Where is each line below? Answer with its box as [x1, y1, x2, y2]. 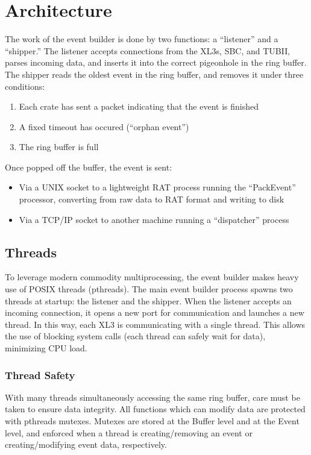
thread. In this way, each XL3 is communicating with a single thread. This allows [5, 318, 306, 330]
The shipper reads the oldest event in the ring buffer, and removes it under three [5, 67, 304, 80]
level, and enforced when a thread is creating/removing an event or [5, 426, 253, 439]
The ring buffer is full [19, 140, 99, 153]
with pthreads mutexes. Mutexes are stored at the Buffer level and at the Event [5, 415, 300, 427]
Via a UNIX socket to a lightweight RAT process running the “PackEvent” [19, 181, 296, 193]
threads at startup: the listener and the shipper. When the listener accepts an [5, 294, 292, 307]
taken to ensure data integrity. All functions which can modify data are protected [5, 403, 306, 415]
